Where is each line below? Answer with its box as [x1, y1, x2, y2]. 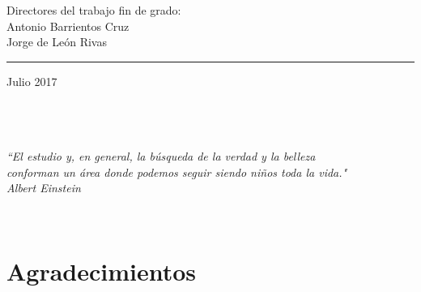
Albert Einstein [6, 179, 81, 196]
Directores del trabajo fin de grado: [6, 2, 181, 18]
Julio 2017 [6, 72, 57, 89]
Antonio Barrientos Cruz [6, 17, 130, 34]
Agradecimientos [6, 254, 197, 287]
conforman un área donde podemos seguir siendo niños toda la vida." [6, 163, 347, 180]
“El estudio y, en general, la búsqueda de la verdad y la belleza [6, 148, 316, 165]
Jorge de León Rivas [6, 33, 107, 50]
